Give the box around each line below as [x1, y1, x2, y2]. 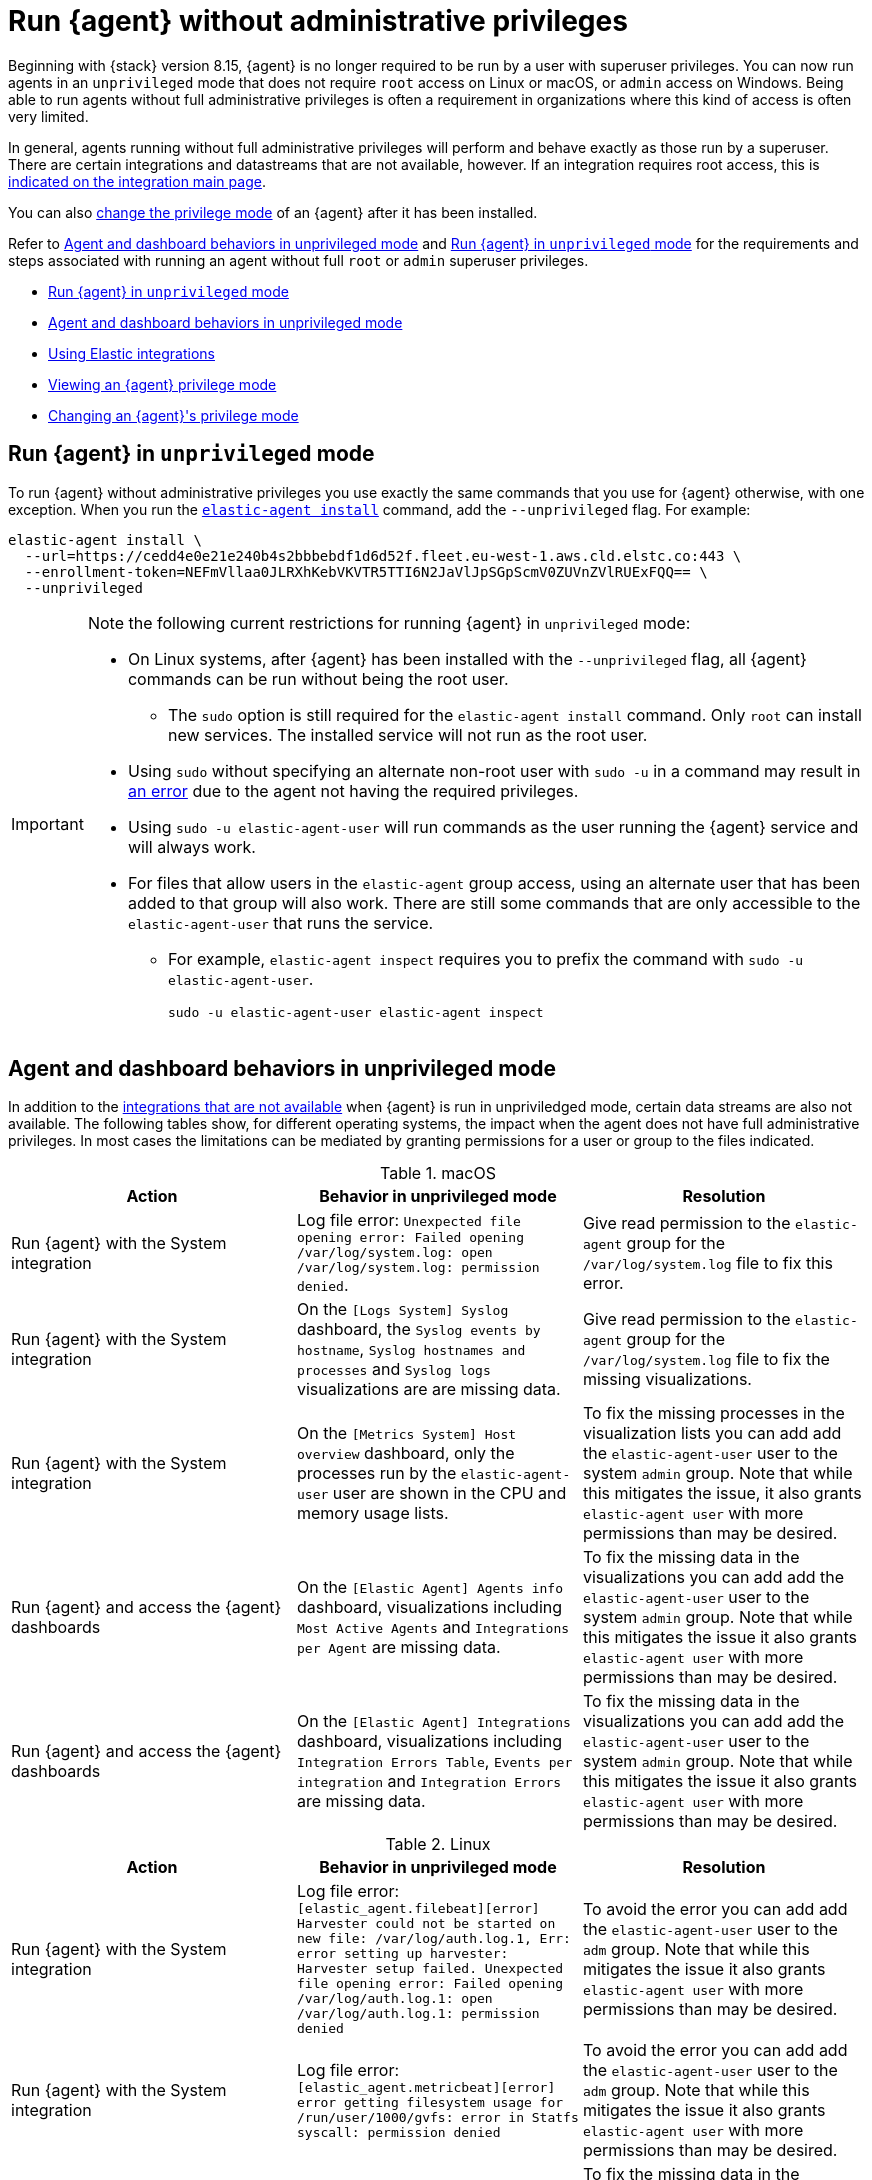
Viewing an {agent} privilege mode [48, 375, 277, 393]
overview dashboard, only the [296, 1443, 515, 1464]
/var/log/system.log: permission [296, 1260, 540, 1276]
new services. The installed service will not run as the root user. [167, 724, 648, 745]
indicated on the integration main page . [8, 172, 266, 190]
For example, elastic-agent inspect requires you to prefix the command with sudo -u [167, 948, 804, 969]
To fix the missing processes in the [582, 1403, 845, 1424]
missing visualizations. [582, 1369, 752, 1390]
